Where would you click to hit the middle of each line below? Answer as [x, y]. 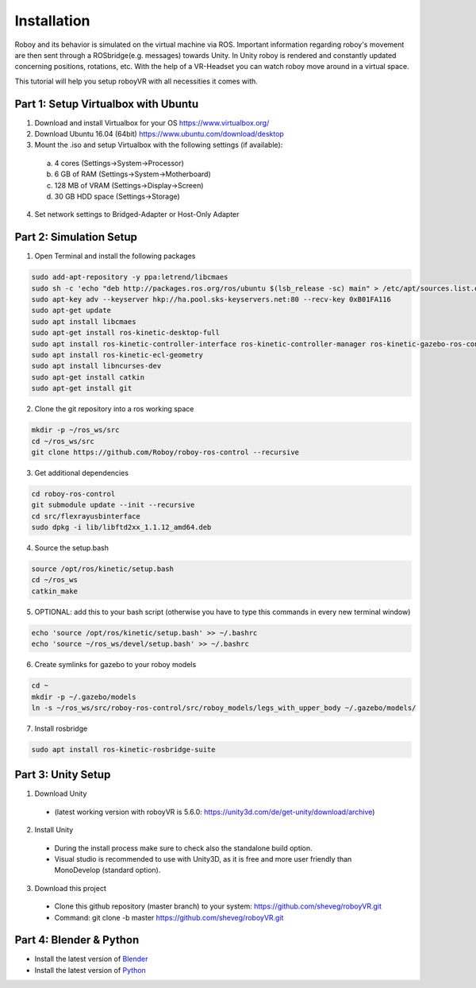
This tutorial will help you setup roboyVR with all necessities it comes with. [136, 81]
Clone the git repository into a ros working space [114, 409]
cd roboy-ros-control [73, 494]
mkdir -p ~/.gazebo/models [84, 697]
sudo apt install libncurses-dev [96, 366]
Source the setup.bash [72, 548]
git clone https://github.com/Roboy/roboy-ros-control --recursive [165, 452]
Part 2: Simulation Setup [76, 237]
